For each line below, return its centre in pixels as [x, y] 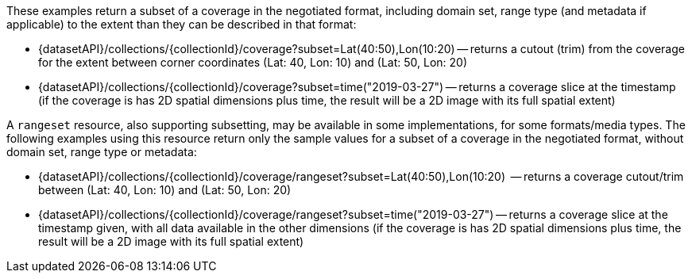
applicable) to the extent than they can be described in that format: [182, 24]
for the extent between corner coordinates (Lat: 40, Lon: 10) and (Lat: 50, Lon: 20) [253, 62]
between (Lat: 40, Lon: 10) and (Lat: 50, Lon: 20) [165, 190]
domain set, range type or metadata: [102, 152]
